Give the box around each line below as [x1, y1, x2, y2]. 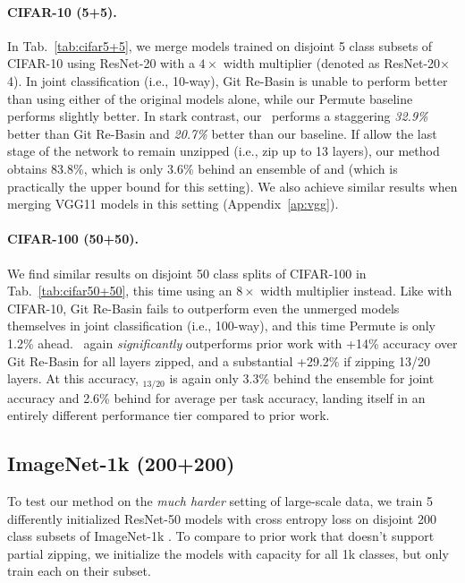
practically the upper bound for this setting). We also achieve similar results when [7, 176, 458, 195]
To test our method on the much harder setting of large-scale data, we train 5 [7, 491, 433, 510]
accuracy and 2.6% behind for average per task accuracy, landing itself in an [7, 388, 426, 407]
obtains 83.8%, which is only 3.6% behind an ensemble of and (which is [7, 159, 398, 177]
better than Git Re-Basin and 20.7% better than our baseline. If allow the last [7, 124, 437, 142]
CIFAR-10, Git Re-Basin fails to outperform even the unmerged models [7, 298, 400, 317]
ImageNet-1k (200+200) [7, 450, 235, 477]
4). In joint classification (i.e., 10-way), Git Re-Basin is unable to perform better [7, 71, 448, 90]
